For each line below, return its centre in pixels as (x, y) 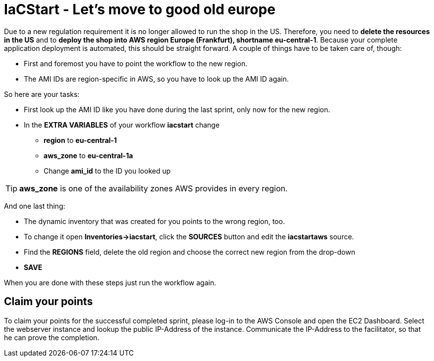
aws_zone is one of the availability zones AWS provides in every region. (154, 188)
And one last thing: (35, 206)
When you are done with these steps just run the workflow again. (110, 282)
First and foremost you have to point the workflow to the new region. (136, 63)
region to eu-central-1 (80, 140)
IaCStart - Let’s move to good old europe (140, 9)
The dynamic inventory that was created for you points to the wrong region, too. (154, 221)
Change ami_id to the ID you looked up (107, 171)
